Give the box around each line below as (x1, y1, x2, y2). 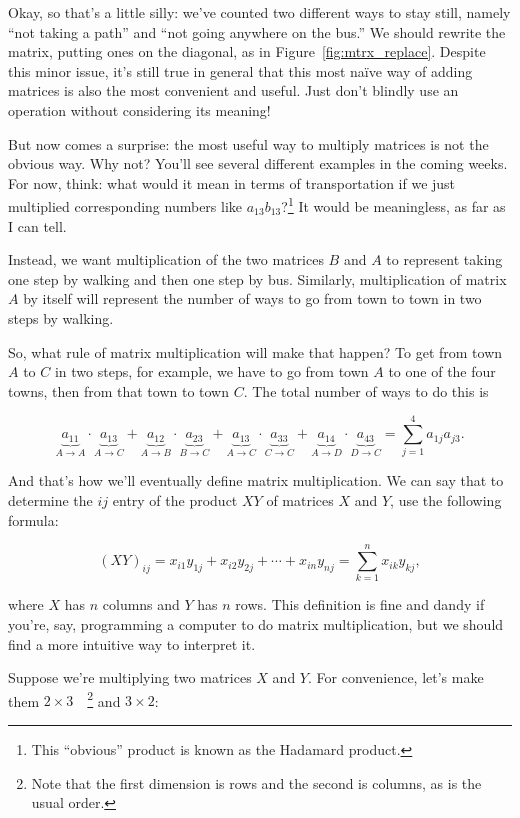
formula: (8, 509, 59, 530)
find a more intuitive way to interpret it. (8, 633, 256, 654)
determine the (8, 490, 93, 511)
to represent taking (386, 249, 503, 270)
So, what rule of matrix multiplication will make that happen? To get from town (8, 341, 503, 362)
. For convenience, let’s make (307, 667, 484, 688)
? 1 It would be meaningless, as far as (281, 193, 506, 216)
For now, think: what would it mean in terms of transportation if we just (8, 172, 456, 193)
